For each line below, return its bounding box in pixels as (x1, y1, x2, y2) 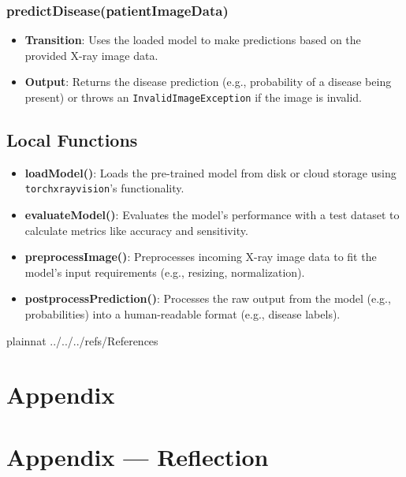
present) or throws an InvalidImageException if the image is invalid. (24, 89, 362, 105)
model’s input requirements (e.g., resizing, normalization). (24, 263, 305, 280)
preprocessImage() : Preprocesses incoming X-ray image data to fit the (24, 248, 377, 265)
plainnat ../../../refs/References (6, 332, 158, 348)
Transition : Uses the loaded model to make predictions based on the (24, 32, 361, 48)
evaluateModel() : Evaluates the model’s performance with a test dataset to (24, 207, 400, 223)
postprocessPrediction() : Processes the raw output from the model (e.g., (24, 290, 391, 307)
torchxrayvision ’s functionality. (24, 180, 184, 196)
